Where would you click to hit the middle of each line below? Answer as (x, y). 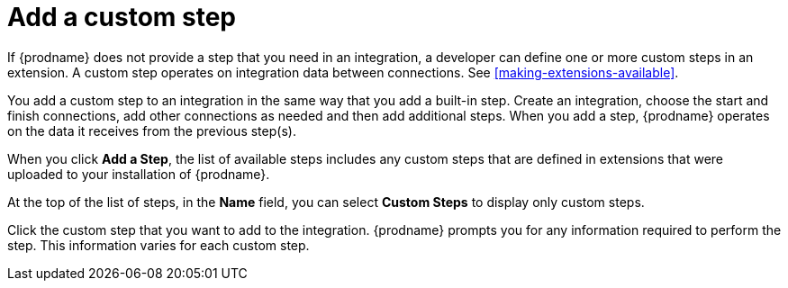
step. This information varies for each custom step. (159, 245)
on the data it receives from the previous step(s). (152, 130)
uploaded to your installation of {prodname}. (139, 174)
